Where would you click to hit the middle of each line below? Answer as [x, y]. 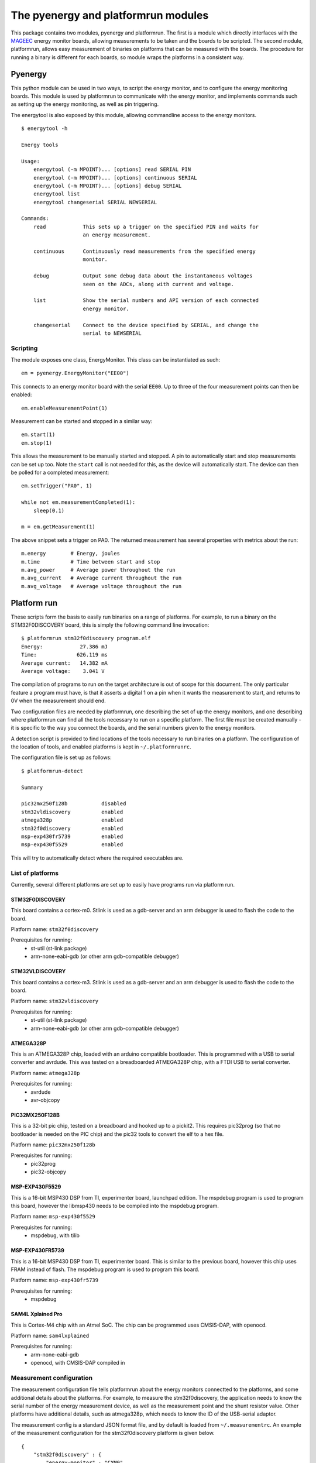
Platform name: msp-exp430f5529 [53, 1217]
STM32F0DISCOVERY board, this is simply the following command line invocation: [110, 625]
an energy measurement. [117, 235]
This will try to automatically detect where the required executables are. [97, 858]
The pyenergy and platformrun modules [110, 15]
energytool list [56, 194]
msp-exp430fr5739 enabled [72, 836]
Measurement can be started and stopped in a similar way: [82, 421]
